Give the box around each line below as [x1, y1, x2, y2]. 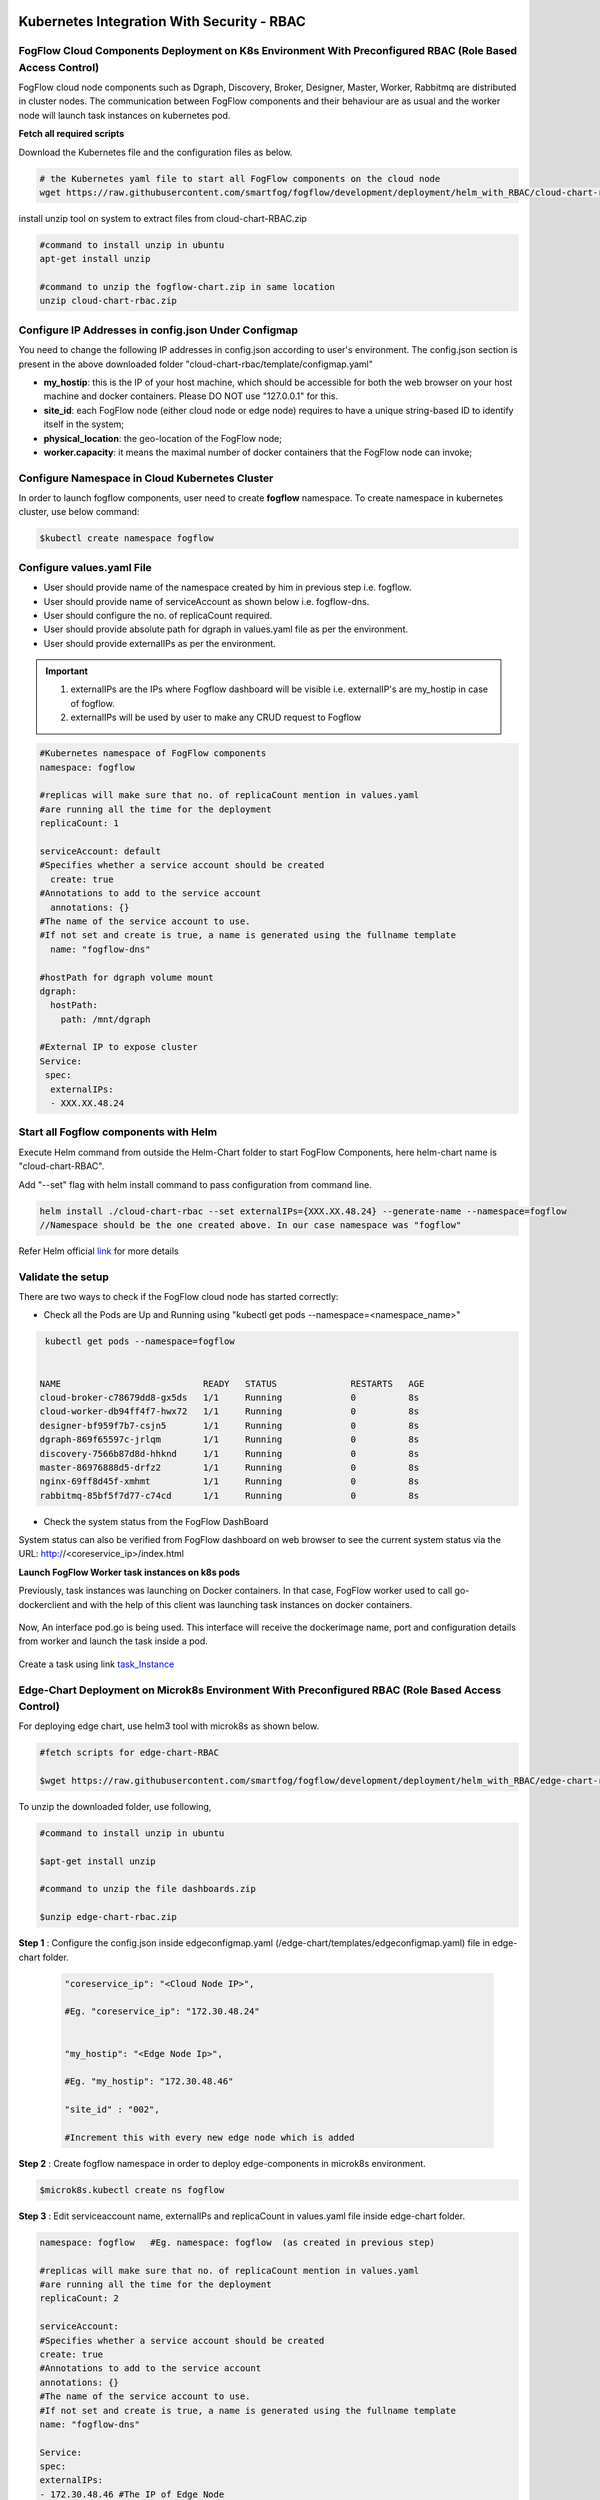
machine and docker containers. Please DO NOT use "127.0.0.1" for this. [43, 390, 339, 402]
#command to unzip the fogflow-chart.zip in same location [39, 281, 335, 293]
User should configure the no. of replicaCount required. [43, 609, 273, 621]
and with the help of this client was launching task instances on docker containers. [71, 1598, 413, 1610]
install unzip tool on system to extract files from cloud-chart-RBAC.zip [18, 212, 307, 224]
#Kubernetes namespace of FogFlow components [39, 748, 267, 759]
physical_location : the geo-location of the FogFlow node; [43, 432, 283, 444]
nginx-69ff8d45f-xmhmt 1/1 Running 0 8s [39, 1476, 420, 1487]
